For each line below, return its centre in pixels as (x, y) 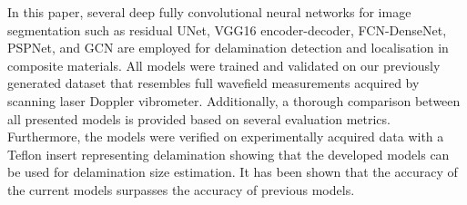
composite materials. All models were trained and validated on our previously (224, 65)
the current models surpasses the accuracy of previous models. (181, 189)
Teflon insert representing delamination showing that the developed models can (228, 154)
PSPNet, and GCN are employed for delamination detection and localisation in (228, 48)
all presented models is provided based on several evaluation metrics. (199, 118)
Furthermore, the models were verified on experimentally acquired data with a (226, 137)
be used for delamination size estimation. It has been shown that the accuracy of (233, 172)
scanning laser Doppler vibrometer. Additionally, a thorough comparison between (234, 100)
